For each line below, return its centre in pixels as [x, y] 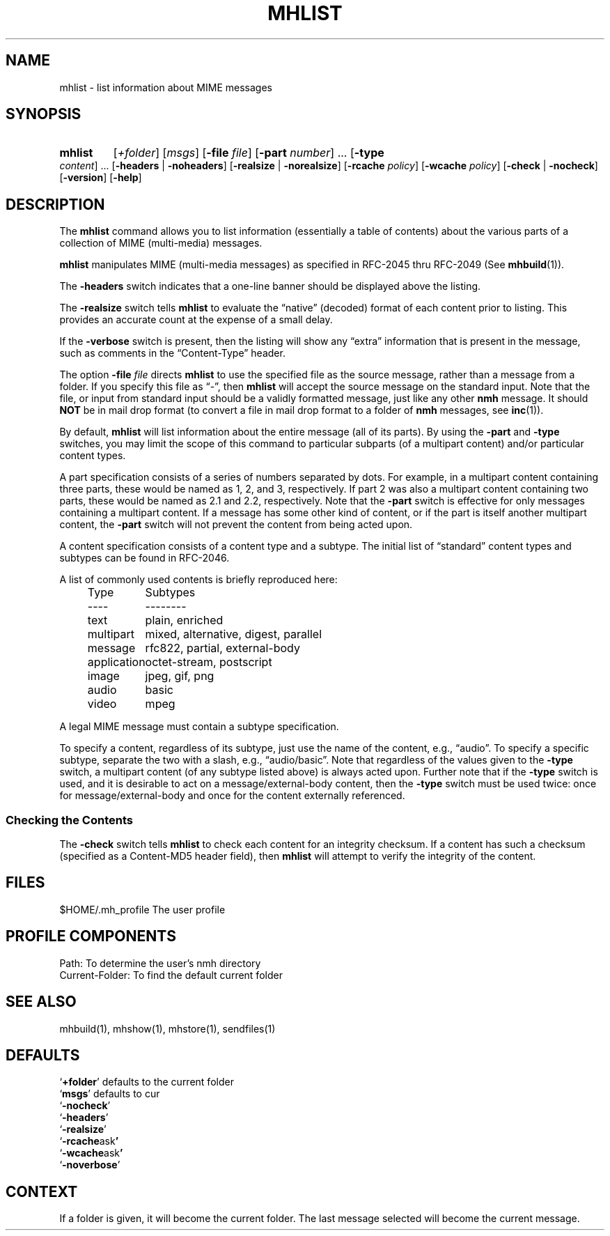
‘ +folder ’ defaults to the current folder [147, 1082]
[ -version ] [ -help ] [101, 178]
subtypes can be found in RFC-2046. [144, 558]
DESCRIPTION [55, 204]
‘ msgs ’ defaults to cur [110, 1094]
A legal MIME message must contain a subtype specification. [199, 727]
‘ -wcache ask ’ [91, 1153]
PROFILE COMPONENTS [91, 936]
